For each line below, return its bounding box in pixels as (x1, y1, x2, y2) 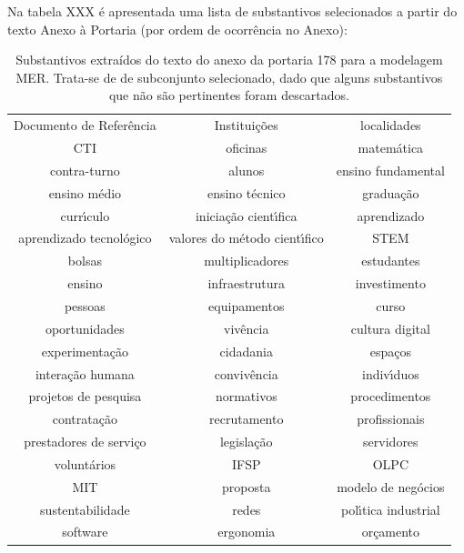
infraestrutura (207, 274, 286, 293)
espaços (369, 341, 411, 360)
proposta (222, 477, 271, 496)
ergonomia (217, 522, 276, 541)
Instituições (214, 116, 278, 135)
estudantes (361, 251, 420, 270)
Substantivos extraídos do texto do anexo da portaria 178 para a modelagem (15, 50, 443, 69)
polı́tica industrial (341, 499, 440, 518)
